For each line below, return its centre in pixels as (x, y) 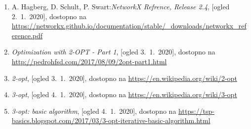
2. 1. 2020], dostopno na (49, 16)
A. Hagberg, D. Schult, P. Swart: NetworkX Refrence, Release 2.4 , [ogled (121, 6)
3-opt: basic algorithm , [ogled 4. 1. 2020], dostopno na (94, 111)
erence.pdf (27, 35)
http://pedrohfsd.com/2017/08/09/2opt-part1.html (89, 61)
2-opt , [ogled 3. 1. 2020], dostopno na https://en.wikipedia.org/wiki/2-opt (124, 78)
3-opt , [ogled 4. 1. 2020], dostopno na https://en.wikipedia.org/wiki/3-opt (124, 94)
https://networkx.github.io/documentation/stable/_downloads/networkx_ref (129, 26)
